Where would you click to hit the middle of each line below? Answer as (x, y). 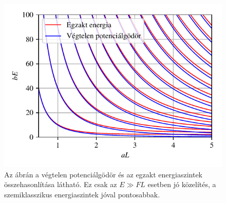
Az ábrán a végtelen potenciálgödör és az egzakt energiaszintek (103, 174)
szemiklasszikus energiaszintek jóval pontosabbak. (82, 194)
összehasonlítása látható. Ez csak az (61, 184)
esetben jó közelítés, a (182, 184)
